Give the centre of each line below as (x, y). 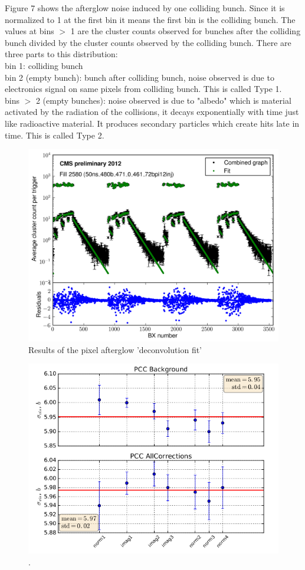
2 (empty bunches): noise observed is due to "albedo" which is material (163, 100)
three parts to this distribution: (61, 54)
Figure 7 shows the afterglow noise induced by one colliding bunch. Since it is (145, 8)
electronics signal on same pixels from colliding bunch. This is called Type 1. (143, 89)
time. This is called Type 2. (55, 135)
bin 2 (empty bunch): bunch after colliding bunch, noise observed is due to (140, 77)
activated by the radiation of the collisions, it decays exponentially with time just (152, 112)
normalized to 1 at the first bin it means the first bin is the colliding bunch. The (150, 19)
